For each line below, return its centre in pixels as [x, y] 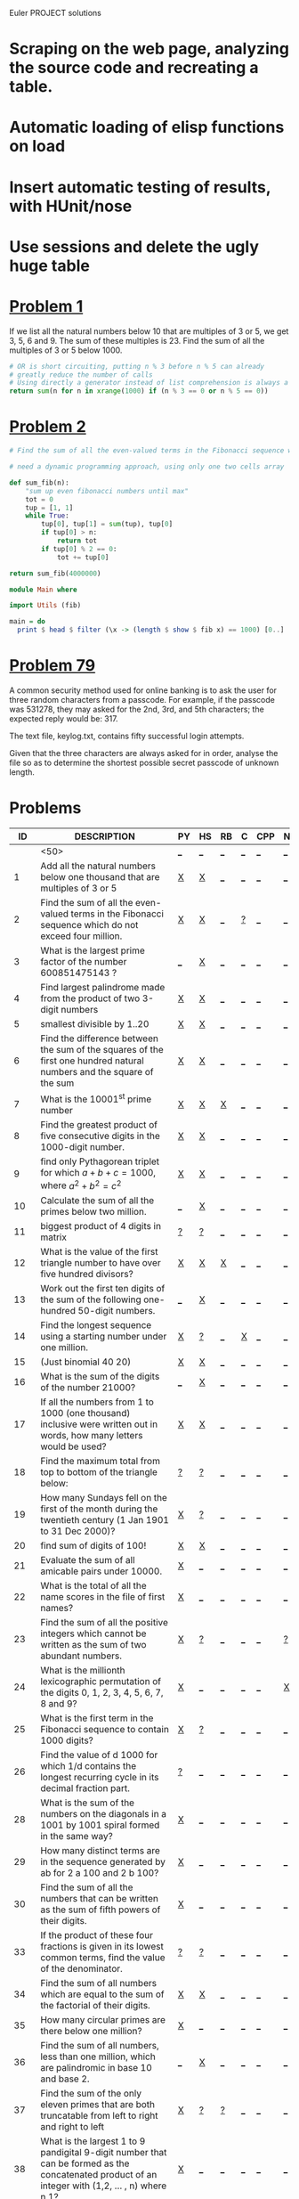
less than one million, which [97, 2056]
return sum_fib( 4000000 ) [55, 574]
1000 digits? [66, 1740]
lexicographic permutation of [101, 1681]
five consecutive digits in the [100, 1136]
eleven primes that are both [97, 2104]
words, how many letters [91, 1435]
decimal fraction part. [85, 1788]
